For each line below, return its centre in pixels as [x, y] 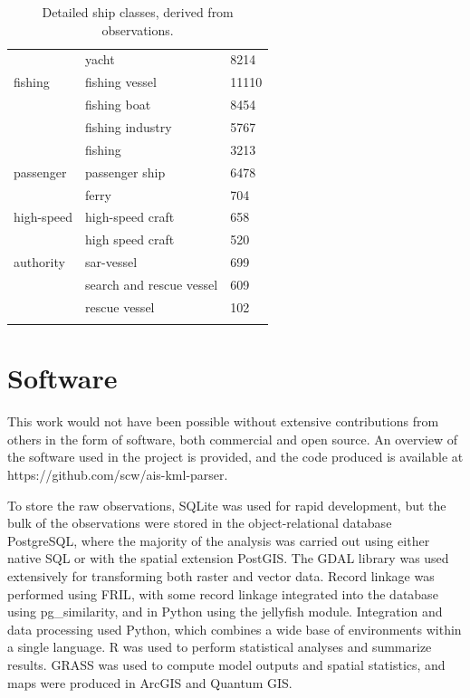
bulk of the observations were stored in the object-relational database [200, 523]
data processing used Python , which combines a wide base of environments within [235, 629]
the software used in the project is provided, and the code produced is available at [235, 457]
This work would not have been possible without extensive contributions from [223, 421]
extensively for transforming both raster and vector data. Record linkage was [221, 575]
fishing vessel [121, 82]
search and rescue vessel [152, 284]
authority [39, 262]
